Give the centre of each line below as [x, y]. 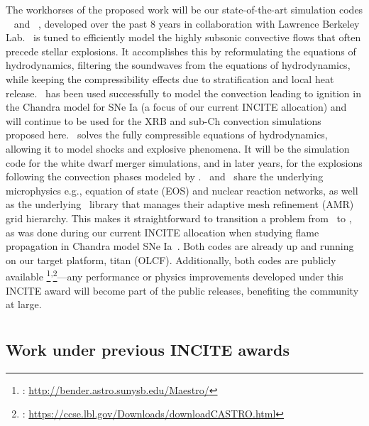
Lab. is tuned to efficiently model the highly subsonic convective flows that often [183, 37]
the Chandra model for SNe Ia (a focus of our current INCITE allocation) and [176, 107]
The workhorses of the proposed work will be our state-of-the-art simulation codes [184, 9]
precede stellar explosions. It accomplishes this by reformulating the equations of [181, 51]
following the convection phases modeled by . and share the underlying [165, 176]
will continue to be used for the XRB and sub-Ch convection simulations [164, 120]
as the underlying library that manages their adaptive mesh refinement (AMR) [180, 204]
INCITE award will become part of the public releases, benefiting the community [182, 290]
